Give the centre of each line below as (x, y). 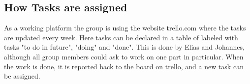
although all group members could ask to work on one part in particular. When (124, 56)
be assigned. (22, 76)
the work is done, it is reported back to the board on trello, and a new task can (124, 66)
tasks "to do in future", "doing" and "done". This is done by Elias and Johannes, (124, 47)
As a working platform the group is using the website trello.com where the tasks (125, 28)
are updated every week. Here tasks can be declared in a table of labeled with (121, 37)
